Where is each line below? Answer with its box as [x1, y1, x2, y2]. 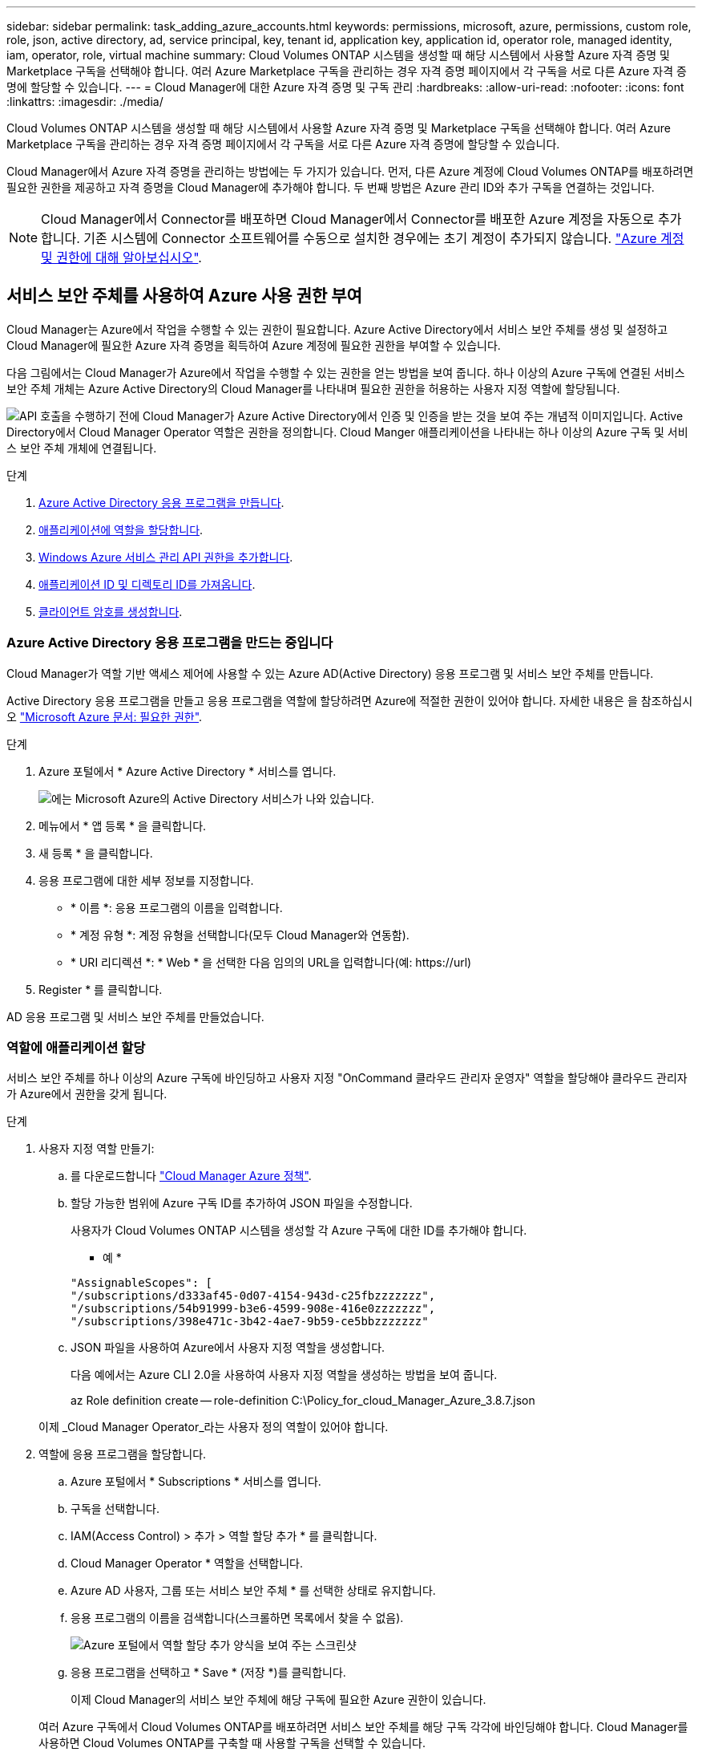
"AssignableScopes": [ [71, 1276, 213, 1290]
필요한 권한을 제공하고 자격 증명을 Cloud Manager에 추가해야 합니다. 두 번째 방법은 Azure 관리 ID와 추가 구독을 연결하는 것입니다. [6, 180, 655, 194]
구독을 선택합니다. [71, 1502, 160, 1516]
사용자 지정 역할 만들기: [38, 1142, 155, 1156]
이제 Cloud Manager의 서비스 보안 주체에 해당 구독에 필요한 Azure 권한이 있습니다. [71, 1693, 486, 1707]
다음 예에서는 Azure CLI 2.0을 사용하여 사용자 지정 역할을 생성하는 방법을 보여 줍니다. [71, 1368, 498, 1382]
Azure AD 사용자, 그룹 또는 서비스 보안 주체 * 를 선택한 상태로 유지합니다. [71, 1584, 436, 1598]
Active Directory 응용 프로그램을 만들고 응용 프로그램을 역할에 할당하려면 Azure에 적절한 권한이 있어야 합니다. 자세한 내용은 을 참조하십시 [6, 693, 693, 708]
